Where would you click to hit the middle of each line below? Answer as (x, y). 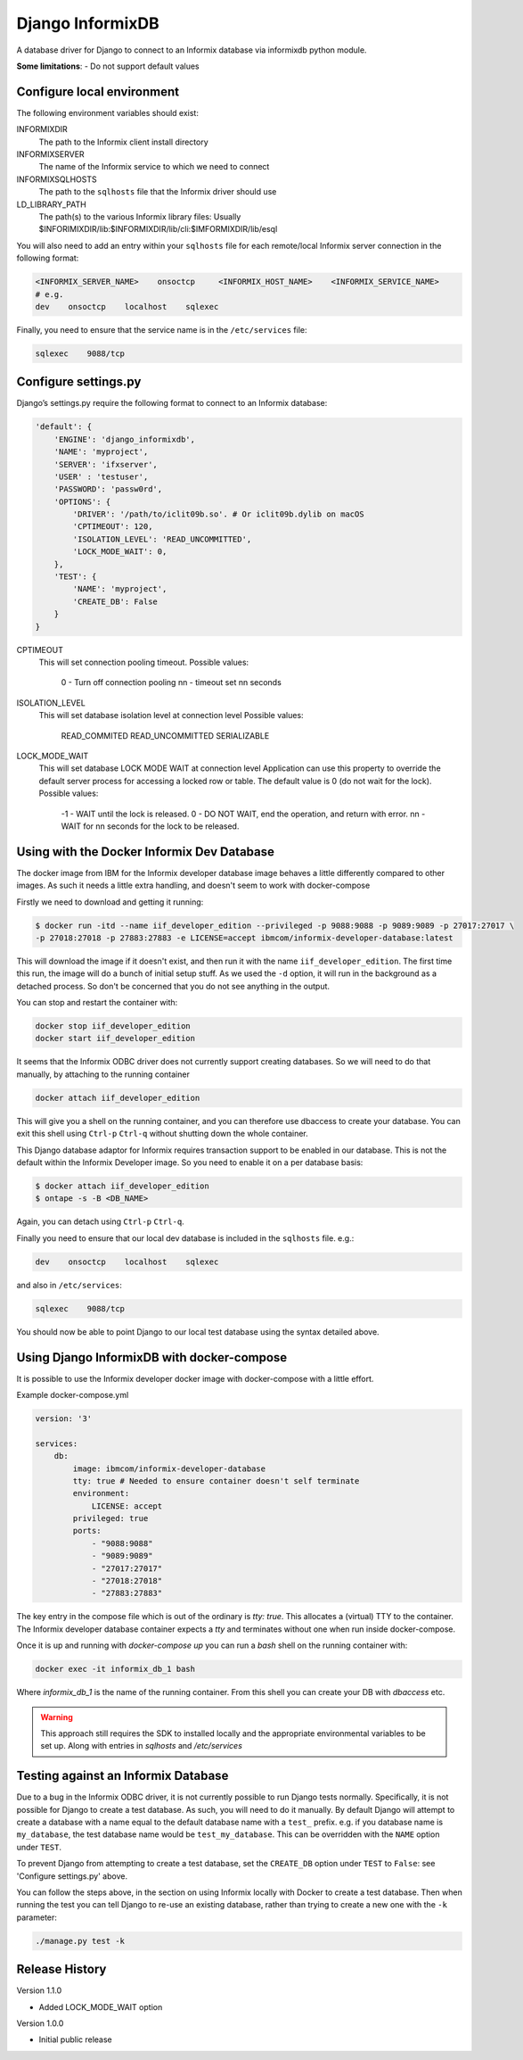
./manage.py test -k (80, 1941)
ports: (87, 1531)
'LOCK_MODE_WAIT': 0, (120, 552)
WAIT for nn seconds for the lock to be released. (150, 826)
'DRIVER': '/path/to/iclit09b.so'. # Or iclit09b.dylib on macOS (218, 514)
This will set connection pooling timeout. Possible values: (144, 662)
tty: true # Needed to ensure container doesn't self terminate (216, 1481)
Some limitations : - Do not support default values (108, 66)
